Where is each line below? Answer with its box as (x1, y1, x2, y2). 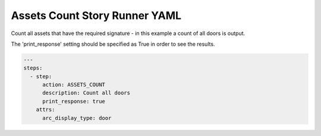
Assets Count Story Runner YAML (11, 9, 181, 22)
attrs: (36, 106, 55, 113)
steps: (23, 65, 43, 71)
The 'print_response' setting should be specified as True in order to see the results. (11, 40, 215, 48)
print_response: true (42, 98, 105, 105)
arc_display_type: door (42, 115, 112, 121)
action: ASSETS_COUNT (42, 81, 105, 88)
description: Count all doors (42, 90, 131, 96)
